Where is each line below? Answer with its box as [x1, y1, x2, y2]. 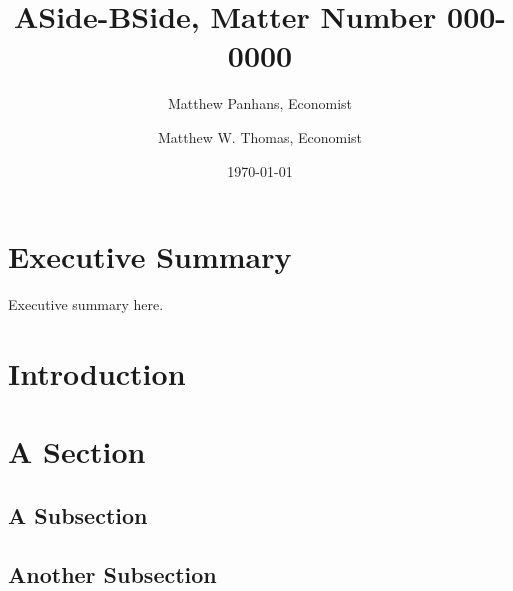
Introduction [8, 352, 186, 393]
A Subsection [8, 499, 148, 530]
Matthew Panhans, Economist [167, 93, 353, 114]
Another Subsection [8, 558, 217, 589]
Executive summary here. [8, 294, 164, 315]
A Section [8, 431, 146, 472]
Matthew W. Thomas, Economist [157, 126, 363, 147]
